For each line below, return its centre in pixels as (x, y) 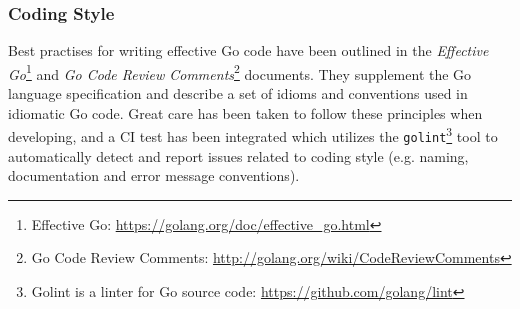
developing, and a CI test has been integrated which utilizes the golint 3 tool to (253, 134)
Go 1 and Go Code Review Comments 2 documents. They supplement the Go (240, 72)
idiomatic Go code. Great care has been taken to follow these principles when (245, 112)
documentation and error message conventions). (154, 175)
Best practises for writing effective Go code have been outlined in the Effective (248, 50)
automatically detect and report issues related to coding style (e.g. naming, (238, 155)
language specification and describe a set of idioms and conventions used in (238, 93)
